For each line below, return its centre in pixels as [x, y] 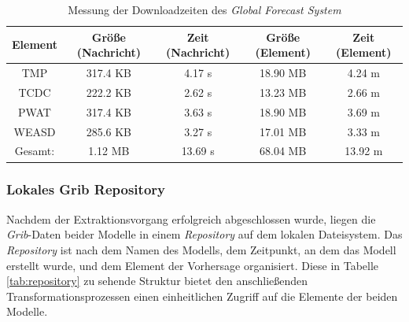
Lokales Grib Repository [86, 189]
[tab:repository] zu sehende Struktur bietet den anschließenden [157, 281]
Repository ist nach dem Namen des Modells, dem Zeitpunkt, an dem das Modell [201, 249]
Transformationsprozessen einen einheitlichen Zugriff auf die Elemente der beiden [202, 296]
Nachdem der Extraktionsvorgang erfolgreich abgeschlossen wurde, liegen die [191, 218]
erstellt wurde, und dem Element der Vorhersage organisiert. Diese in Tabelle [193, 265]
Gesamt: [35, 151]
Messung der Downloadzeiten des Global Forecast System [204, 9]
